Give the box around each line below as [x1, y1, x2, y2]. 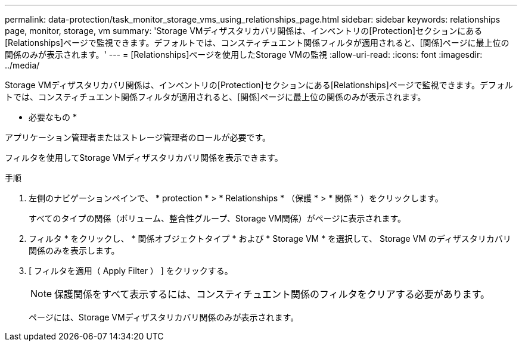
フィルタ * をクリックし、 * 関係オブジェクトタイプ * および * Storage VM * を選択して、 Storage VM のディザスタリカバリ [29, 233, 511, 244]
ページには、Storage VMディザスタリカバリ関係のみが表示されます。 [29, 312, 299, 322]
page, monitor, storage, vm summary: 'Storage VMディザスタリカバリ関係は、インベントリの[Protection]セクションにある [5, 26, 483, 36]
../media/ [5, 60, 40, 70]
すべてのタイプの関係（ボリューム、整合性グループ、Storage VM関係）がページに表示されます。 [29, 213, 406, 223]
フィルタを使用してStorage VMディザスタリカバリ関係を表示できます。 [5, 152, 283, 163]
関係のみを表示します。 [29, 245, 120, 255]
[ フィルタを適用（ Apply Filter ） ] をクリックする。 [29, 266, 233, 276]
